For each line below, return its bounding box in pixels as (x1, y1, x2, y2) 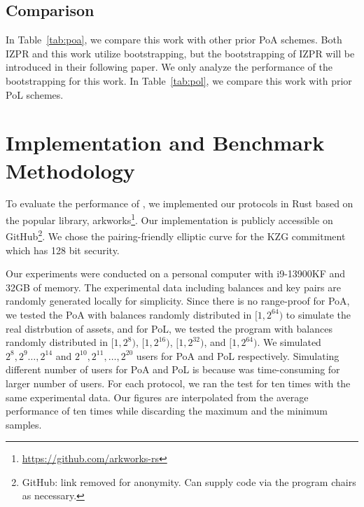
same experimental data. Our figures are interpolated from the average (6, 389, 309, 404)
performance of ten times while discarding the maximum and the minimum (6, 403, 328, 418)
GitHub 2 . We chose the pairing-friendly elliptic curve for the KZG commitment (6, 227, 346, 243)
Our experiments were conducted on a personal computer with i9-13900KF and (6, 266, 346, 281)
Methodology (6, 155, 135, 184)
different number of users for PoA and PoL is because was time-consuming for (6, 362, 340, 377)
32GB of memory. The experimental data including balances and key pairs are (6, 279, 341, 294)
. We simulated (257, 335, 321, 349)
